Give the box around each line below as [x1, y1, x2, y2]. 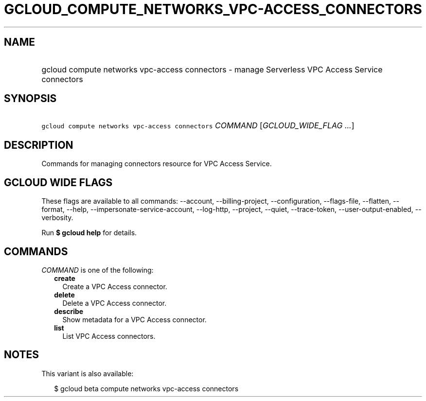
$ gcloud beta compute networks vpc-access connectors [54, 384, 239, 393]
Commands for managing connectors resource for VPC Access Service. [41, 159, 272, 168]
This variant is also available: [41, 369, 134, 378]
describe [54, 307, 84, 315]
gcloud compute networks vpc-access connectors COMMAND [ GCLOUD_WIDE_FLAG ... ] [41, 121, 355, 131]
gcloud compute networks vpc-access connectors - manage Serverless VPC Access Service [41, 64, 383, 74]
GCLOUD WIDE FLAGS [4, 176, 113, 189]
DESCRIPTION [4, 139, 73, 151]
